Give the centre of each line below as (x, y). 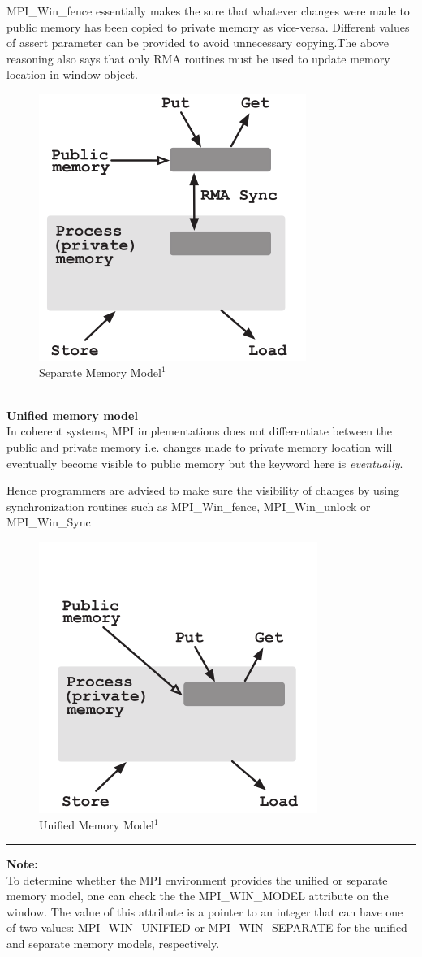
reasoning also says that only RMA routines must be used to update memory (198, 58)
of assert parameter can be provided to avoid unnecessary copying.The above (198, 43)
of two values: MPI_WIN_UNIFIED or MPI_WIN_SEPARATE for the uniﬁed (207, 927)
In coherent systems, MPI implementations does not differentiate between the (200, 431)
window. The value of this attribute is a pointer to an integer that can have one (205, 911)
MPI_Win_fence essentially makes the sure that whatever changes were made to (208, 11)
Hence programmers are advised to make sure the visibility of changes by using (203, 490)
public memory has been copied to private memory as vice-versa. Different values (208, 26)
